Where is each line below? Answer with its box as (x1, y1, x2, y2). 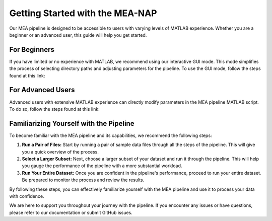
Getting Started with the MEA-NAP (9, 8, 157, 19)
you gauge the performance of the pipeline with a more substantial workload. (22, 163, 182, 169)
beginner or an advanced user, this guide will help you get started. (9, 32, 147, 38)
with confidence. (9, 193, 45, 199)
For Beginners (9, 45, 55, 54)
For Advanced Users (9, 86, 75, 94)
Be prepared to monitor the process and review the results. (22, 177, 145, 183)
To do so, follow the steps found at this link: (9, 106, 100, 112)
